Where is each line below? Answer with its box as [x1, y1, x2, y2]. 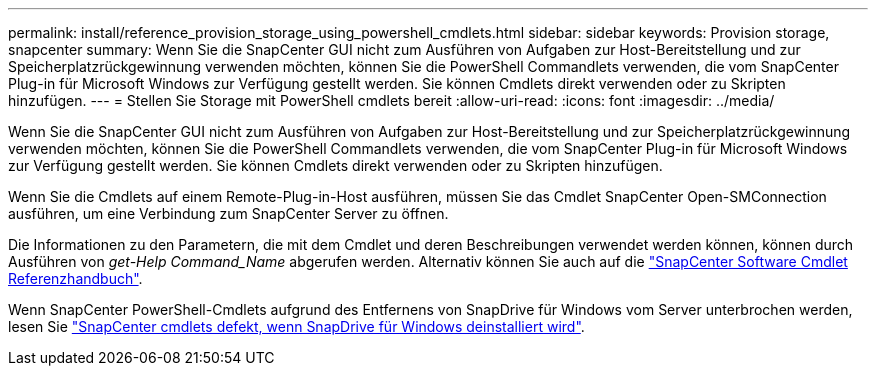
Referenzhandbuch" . [8, 270, 143, 287]
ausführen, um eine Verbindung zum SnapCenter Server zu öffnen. [8, 205, 449, 222]
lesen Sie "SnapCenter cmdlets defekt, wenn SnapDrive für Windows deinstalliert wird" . [8, 318, 585, 335]
